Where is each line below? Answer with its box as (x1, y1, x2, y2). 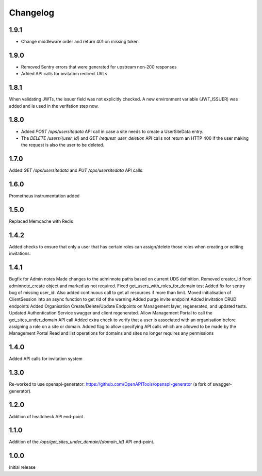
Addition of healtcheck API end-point (9, 413, 83, 419)
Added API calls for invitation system (9, 356, 82, 361)
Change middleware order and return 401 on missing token (21, 39, 139, 45)
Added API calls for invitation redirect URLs (21, 71, 108, 77)
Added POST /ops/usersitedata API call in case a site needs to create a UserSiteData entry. (21, 129, 204, 134)
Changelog (9, 7, 54, 18)
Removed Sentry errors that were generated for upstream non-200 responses (21, 64, 177, 70)
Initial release (9, 464, 36, 470)
